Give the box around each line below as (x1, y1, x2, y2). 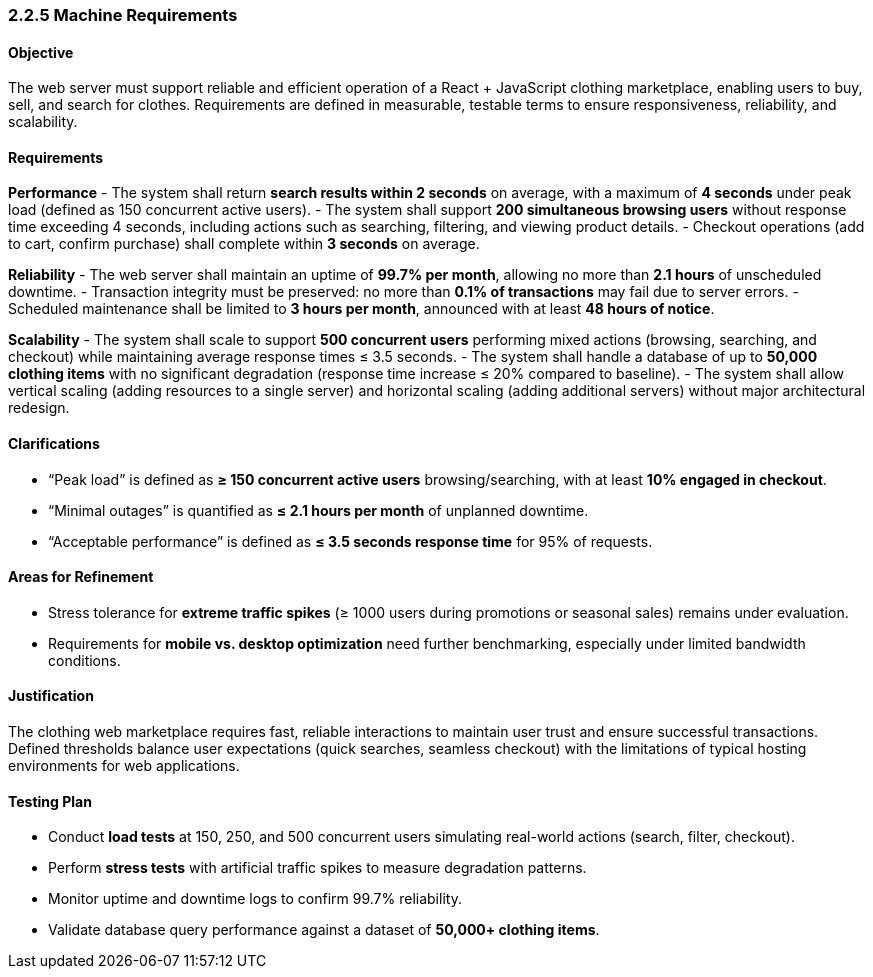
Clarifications (8, 435, 100, 453)
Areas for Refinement (8, 568, 154, 586)
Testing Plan (8, 792, 92, 810)
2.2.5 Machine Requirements (8, 5, 238, 25)
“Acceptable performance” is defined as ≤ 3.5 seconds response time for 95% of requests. (48, 532, 653, 550)
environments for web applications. (8, 757, 240, 775)
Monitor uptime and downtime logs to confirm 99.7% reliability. (48, 890, 462, 908)
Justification (8, 687, 94, 705)
